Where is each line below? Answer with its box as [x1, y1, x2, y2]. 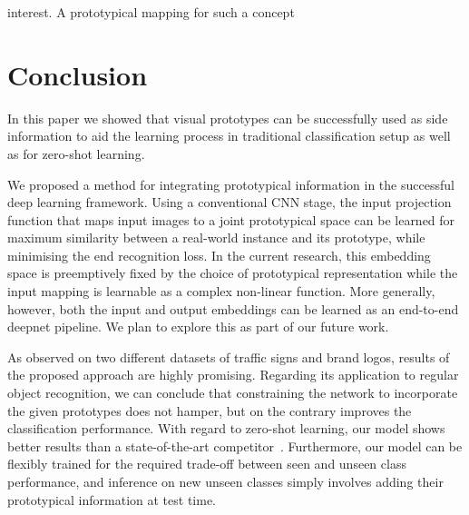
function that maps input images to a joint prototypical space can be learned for [7, 210, 455, 229]
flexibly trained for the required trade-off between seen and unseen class [7, 454, 406, 473]
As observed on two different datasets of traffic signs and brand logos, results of [7, 347, 450, 366]
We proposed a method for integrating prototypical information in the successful [7, 174, 454, 193]
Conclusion [7, 55, 148, 93]
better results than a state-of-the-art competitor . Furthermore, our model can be [7, 436, 463, 455]
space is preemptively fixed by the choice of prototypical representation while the [7, 263, 458, 282]
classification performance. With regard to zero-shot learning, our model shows [7, 419, 445, 438]
